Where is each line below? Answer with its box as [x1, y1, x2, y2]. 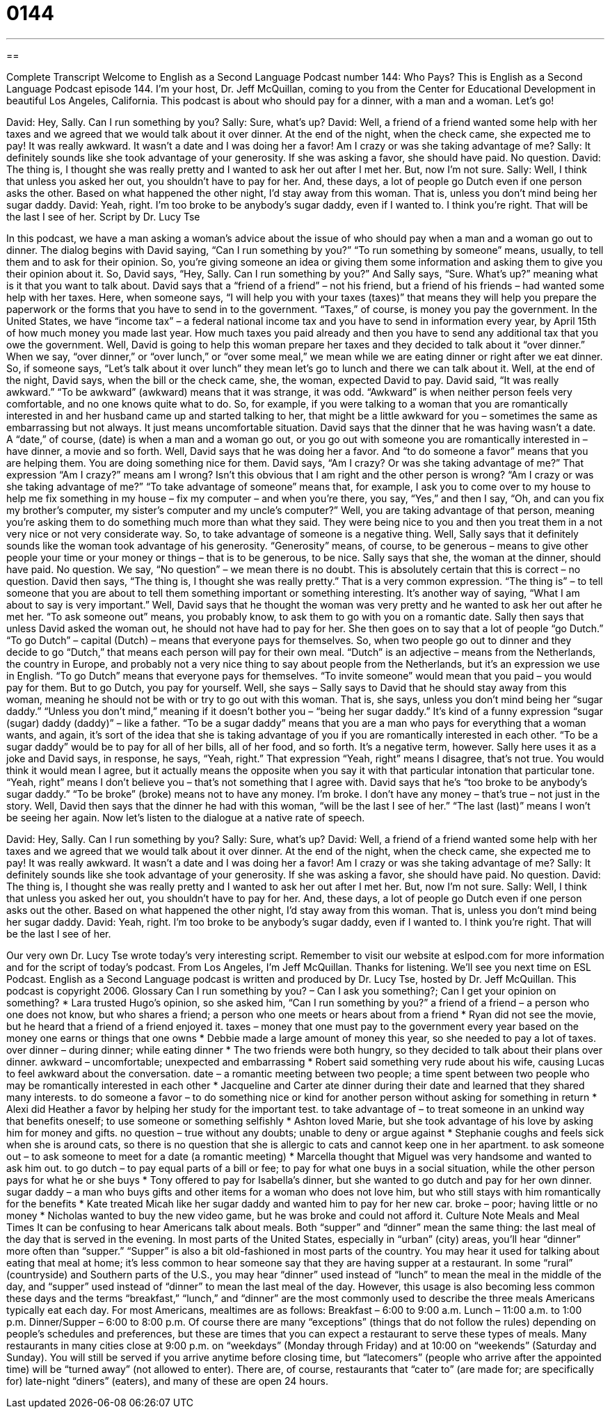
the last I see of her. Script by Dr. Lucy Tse [6, 210, 200, 223]
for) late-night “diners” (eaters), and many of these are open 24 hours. [6, 1374, 328, 1387]
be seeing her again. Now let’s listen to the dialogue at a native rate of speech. [6, 811, 365, 824]
